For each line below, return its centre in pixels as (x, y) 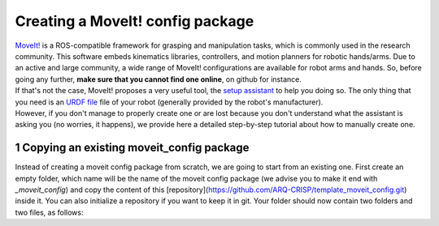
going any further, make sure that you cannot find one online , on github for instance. (159, 79)
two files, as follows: (49, 212)
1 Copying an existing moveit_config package (132, 148)
